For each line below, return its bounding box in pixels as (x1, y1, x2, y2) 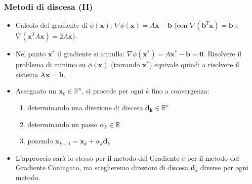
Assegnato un (15, 86, 57, 96)
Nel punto (15, 48, 46, 59)
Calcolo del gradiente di (15, 20, 87, 30)
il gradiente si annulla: (57, 48, 125, 59)
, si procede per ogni (82, 86, 144, 96)
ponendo (27, 136, 53, 146)
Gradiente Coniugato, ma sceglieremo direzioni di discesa (15, 162, 189, 173)
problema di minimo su (15, 59, 86, 70)
